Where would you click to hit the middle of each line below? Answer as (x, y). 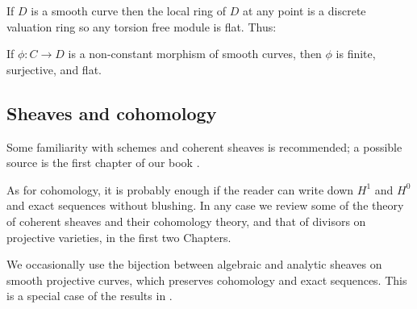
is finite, (356, 54)
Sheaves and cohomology (112, 113)
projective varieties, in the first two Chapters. (119, 237)
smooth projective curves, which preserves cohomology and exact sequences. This (207, 280)
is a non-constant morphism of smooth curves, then (195, 54)
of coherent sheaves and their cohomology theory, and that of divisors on (186, 221)
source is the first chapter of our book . (103, 163)
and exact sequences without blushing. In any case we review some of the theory (205, 205)
